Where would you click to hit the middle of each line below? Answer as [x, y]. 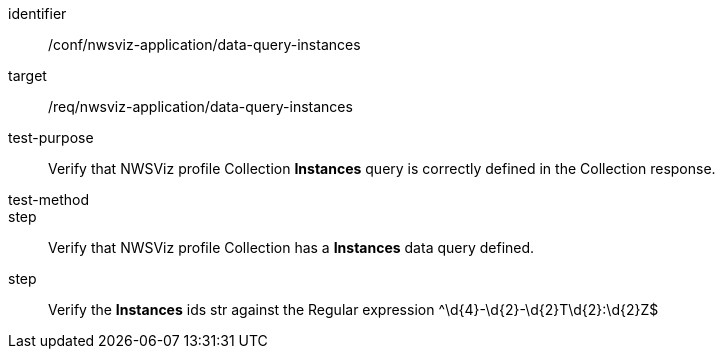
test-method [48, 199]
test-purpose [51, 137]
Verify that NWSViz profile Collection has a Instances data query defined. [291, 247]
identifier [37, 13]
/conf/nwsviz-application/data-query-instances [204, 44]
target [27, 75]
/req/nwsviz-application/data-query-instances [200, 106]
